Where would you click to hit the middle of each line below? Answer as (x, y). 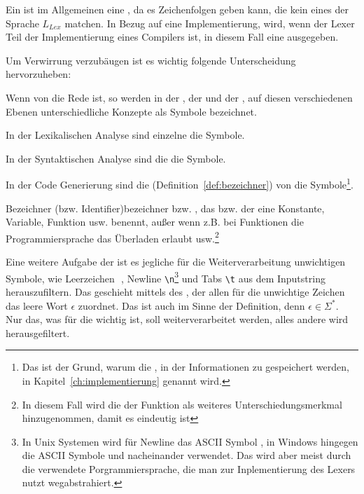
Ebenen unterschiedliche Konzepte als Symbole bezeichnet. (131, 111)
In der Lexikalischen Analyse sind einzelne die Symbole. (125, 135)
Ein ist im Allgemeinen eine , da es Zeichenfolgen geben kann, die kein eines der (177, 9)
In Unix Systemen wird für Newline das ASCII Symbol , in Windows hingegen (190, 441)
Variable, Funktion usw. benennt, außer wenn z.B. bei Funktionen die (155, 222)
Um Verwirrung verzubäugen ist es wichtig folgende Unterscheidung (151, 60)
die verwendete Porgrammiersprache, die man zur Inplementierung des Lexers (189, 468)
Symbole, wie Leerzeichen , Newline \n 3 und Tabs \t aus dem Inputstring (166, 277)
